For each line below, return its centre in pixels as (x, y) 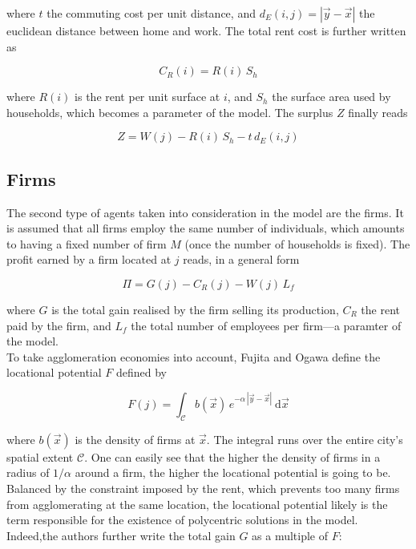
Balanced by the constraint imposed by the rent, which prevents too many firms (203, 488)
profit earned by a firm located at (89, 259)
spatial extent (40, 456)
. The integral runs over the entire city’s (305, 439)
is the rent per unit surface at (147, 97)
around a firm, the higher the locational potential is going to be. (233, 472)
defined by (141, 372)
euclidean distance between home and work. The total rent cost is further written (206, 30)
